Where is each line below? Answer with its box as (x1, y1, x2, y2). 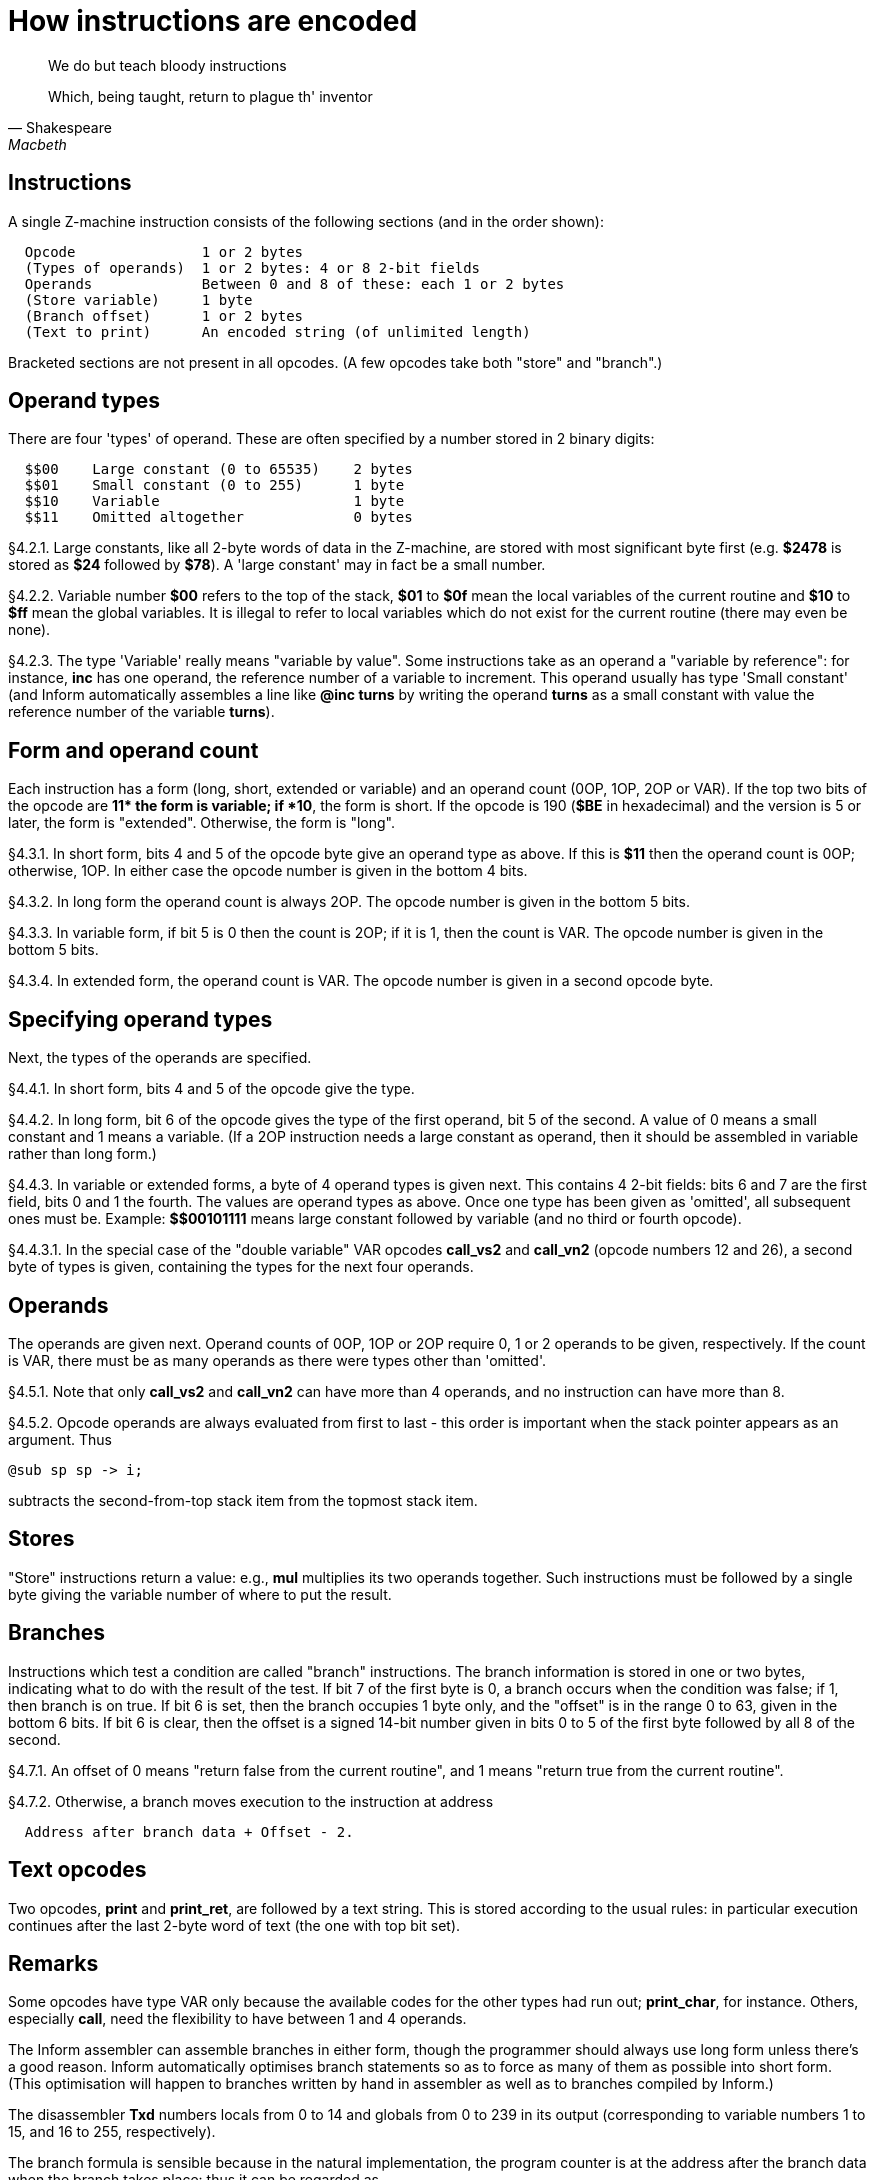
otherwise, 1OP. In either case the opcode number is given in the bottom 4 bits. (8, 862, 528, 880)
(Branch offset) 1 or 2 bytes (24, 307, 304, 324)
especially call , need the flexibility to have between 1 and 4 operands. (8, 2010, 467, 2028)
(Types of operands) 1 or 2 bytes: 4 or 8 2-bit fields (24, 259, 481, 276)
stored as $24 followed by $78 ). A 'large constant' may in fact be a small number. (8, 556, 546, 574)
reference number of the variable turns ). (8, 703, 275, 721)
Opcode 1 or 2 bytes (24, 243, 304, 260)
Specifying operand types (8, 1006, 273, 1032)
